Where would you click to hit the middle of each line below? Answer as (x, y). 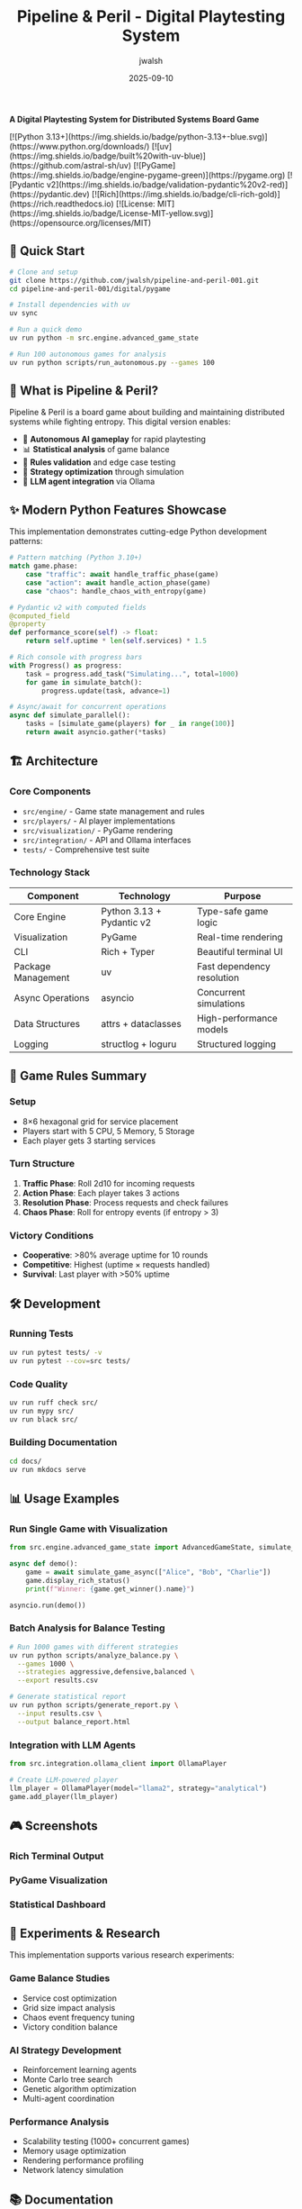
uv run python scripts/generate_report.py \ (94, 1705)
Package (32, 966)
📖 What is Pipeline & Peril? (84, 391)
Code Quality (39, 1384)
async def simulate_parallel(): (70, 715)
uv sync (24, 314)
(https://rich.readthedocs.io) (62, 204)
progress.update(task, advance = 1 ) (106, 691)
